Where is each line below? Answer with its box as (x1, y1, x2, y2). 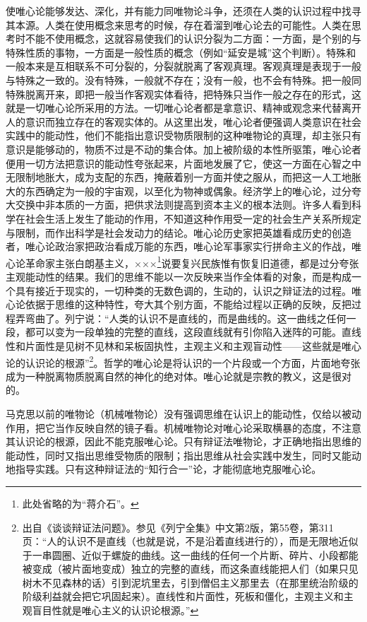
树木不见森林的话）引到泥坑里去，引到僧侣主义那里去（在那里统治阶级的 (22, 575, 359, 589)
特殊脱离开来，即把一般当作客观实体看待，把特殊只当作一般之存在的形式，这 (6, 86, 361, 101)
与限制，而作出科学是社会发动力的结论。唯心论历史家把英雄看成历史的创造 (6, 225, 351, 240)
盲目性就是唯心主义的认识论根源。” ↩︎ (32, 603, 199, 618)
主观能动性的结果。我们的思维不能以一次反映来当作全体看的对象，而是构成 (6, 269, 351, 283)
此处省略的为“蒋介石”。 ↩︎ (22, 495, 139, 510)
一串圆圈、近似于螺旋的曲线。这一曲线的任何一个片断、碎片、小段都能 (32, 547, 359, 562)
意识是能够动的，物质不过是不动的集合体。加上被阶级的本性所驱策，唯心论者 (6, 141, 361, 156)
